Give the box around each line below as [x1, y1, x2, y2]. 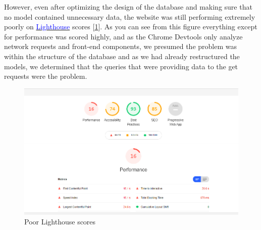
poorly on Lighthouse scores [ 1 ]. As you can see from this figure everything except [4, 21, 257, 32]
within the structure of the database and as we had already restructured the [4, 51, 240, 61]
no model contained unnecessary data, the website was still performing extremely [4, 11, 255, 22]
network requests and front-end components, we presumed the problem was [4, 41, 237, 52]
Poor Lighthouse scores [24, 216, 96, 227]
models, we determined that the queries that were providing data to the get [4, 61, 238, 71]
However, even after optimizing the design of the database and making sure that [4, 2, 252, 12]
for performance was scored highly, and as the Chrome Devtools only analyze [4, 31, 243, 41]
